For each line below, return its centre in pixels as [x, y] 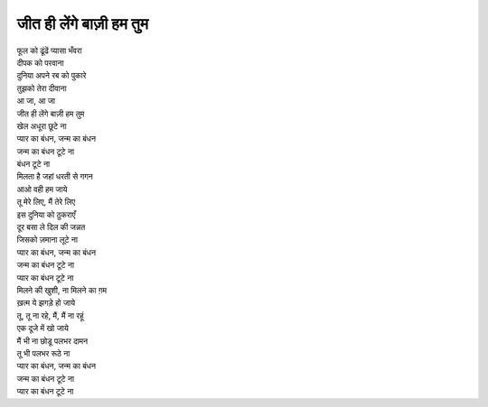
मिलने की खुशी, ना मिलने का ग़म [62, 290]
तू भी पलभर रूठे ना [43, 353]
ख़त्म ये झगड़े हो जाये [46, 303]
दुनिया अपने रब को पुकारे [52, 76]
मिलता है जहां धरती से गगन [55, 177]
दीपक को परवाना [40, 62]
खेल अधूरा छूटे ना [42, 125]
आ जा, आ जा [36, 101]
